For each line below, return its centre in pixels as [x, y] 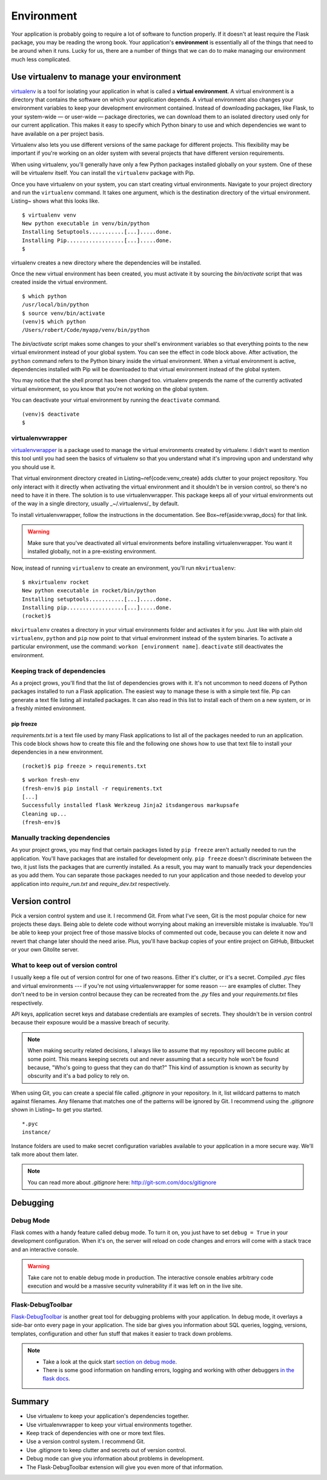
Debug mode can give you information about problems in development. [115, 1459]
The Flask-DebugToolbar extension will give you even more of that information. [125, 1467]
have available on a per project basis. [58, 133]
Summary [30, 1402]
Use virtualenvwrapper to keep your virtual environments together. [109, 1424]
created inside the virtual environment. [59, 282]
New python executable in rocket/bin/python [89, 591]
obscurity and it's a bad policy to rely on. [78, 1076]
